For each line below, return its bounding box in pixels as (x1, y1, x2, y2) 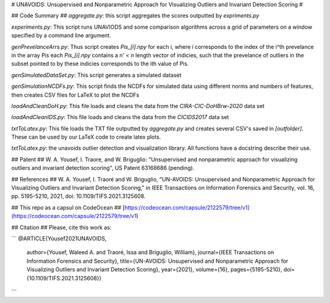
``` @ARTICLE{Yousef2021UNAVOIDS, (11, 235, 107, 242)
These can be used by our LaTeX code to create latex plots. (11, 133, 161, 141)
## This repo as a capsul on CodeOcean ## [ (11, 203, 125, 211)
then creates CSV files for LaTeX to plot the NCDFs (11, 91, 140, 98)
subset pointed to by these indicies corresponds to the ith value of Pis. (11, 60, 189, 67)
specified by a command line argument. (11, 32, 111, 39)
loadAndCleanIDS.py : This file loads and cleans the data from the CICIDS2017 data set (11, 114, 229, 121)
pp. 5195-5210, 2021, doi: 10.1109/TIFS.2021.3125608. (11, 192, 146, 200)
